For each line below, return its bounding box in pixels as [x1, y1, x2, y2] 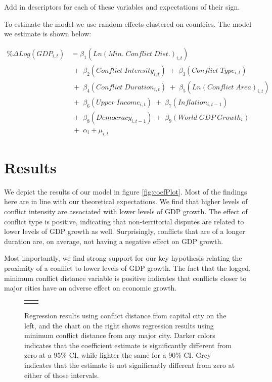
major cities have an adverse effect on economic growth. [4, 282, 177, 293]
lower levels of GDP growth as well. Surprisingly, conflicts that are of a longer [4, 226, 245, 236]
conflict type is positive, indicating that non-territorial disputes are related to [4, 216, 244, 226]
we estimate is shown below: [4, 28, 92, 39]
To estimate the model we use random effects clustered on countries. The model [4, 18, 251, 29]
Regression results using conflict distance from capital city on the [24, 310, 226, 321]
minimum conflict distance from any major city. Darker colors [24, 330, 215, 341]
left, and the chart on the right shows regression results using [24, 320, 214, 330]
